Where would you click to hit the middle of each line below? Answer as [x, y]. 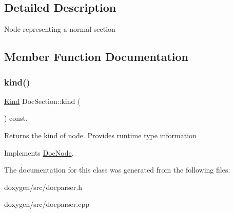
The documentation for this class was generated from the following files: [117, 170]
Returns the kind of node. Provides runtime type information [100, 135]
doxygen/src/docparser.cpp [47, 204]
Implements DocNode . [39, 152]
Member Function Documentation [96, 57]
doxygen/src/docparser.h [43, 187]
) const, [16, 118]
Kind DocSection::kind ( [42, 101]
